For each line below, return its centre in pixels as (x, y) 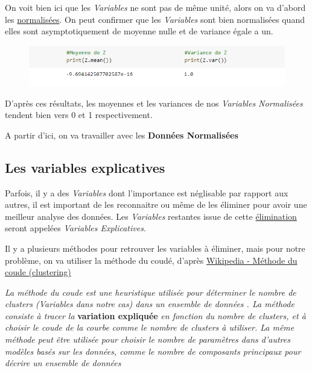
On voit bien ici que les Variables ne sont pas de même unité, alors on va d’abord (155, 7)
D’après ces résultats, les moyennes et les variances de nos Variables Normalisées (154, 103)
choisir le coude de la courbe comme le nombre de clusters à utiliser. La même (150, 327)
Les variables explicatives (85, 167)
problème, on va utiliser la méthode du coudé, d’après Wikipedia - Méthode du (151, 260)
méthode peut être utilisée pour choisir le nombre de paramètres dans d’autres (148, 339)
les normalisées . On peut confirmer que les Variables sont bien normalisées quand (155, 19)
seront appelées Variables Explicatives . (75, 228)
